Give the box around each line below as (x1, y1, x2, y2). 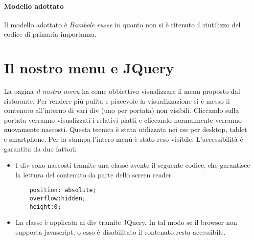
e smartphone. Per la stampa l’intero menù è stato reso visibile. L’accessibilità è (4, 134, 243, 144)
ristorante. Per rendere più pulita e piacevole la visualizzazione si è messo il (4, 95, 230, 106)
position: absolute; (29, 187, 96, 194)
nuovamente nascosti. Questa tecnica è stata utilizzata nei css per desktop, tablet (4, 124, 247, 134)
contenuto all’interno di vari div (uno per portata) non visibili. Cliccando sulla (4, 105, 239, 115)
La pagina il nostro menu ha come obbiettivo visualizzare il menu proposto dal (4, 86, 240, 96)
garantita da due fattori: (4, 143, 77, 153)
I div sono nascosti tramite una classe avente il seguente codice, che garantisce (15, 160, 250, 170)
